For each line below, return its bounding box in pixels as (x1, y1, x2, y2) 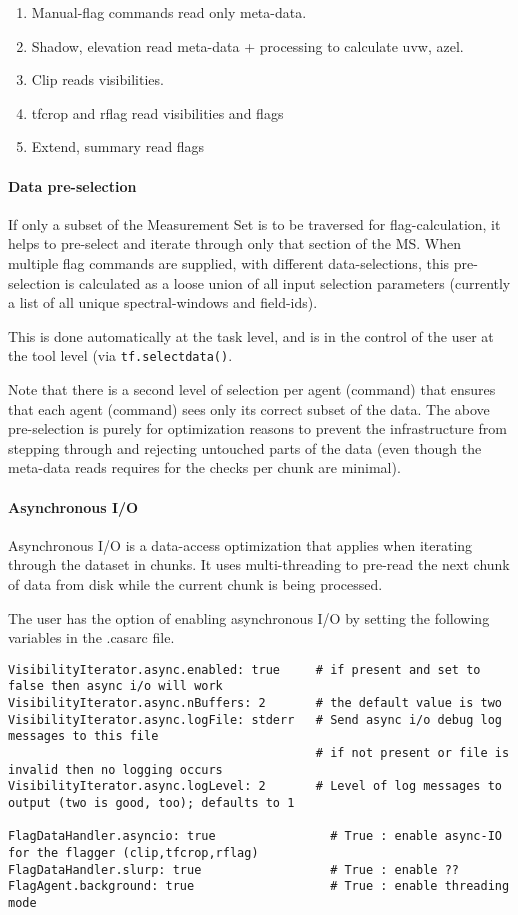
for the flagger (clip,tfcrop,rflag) (8, 845, 259, 860)
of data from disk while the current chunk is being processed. (8, 573, 383, 594)
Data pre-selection (8, 175, 137, 196)
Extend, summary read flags (31, 136, 205, 157)
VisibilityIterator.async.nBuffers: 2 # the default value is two (8, 696, 502, 711)
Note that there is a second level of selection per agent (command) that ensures (8, 378, 496, 399)
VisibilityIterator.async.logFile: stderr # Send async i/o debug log (8, 712, 502, 727)
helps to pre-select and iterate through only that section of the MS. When (8, 233, 462, 254)
